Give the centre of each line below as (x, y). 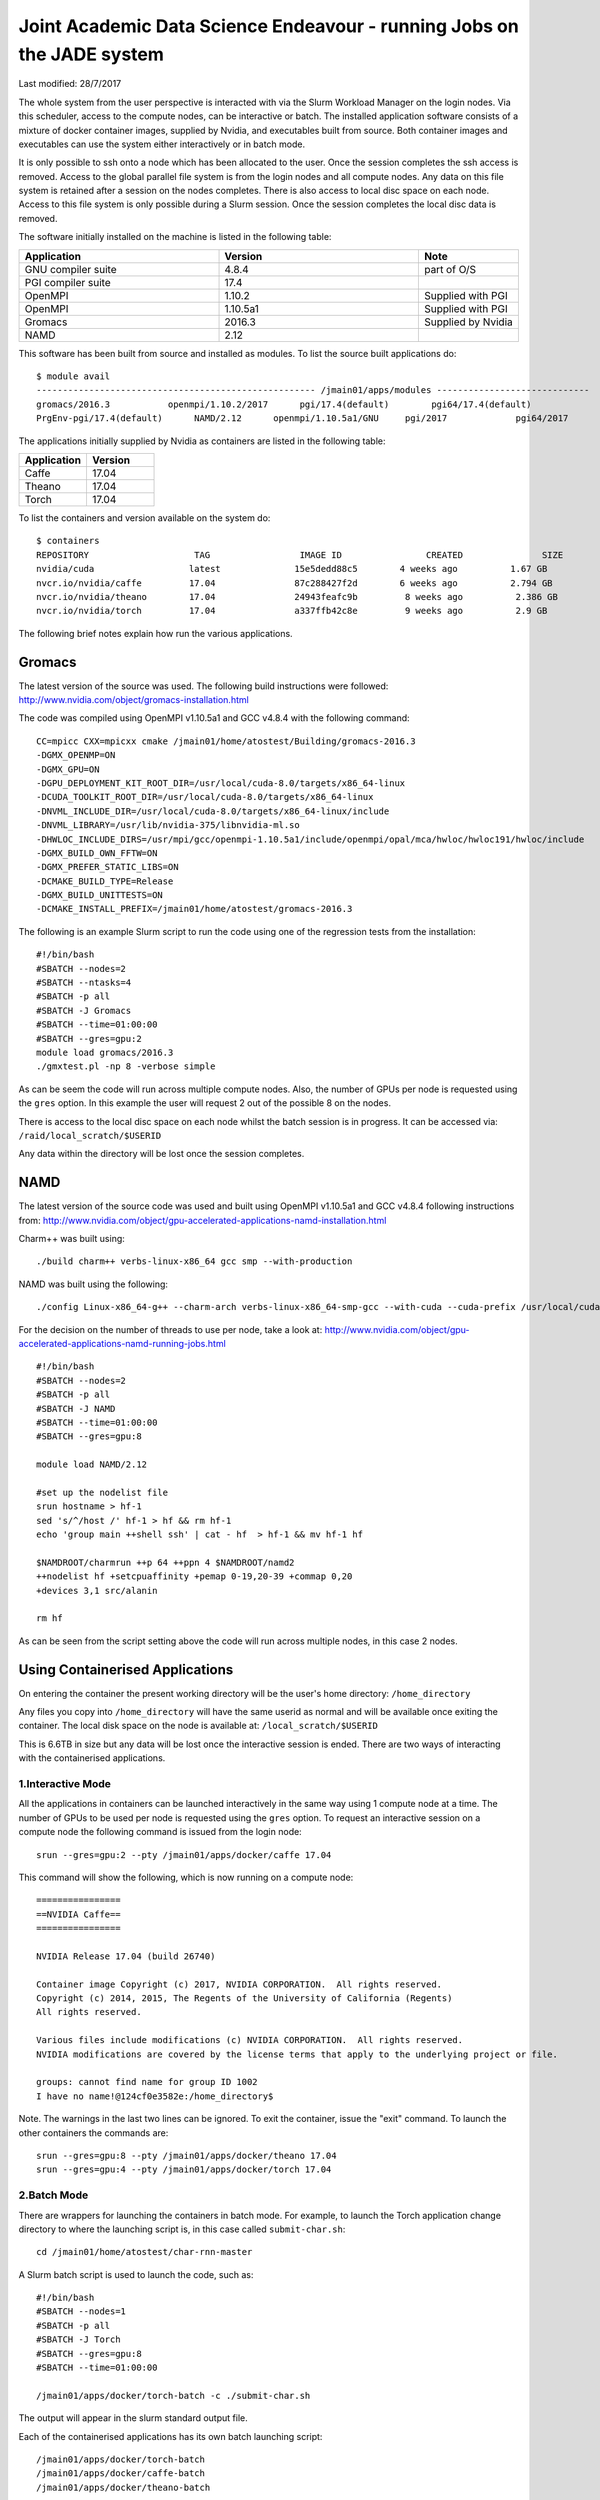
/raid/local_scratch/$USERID (90, 1135)
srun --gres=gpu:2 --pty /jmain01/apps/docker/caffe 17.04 (184, 1854)
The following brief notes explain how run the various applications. (156, 633)
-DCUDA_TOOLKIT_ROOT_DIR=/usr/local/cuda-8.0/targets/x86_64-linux (205, 797)
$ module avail (73, 376)
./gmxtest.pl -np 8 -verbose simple (126, 1066)
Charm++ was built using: (71, 1239)
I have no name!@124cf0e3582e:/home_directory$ (155, 2096)
